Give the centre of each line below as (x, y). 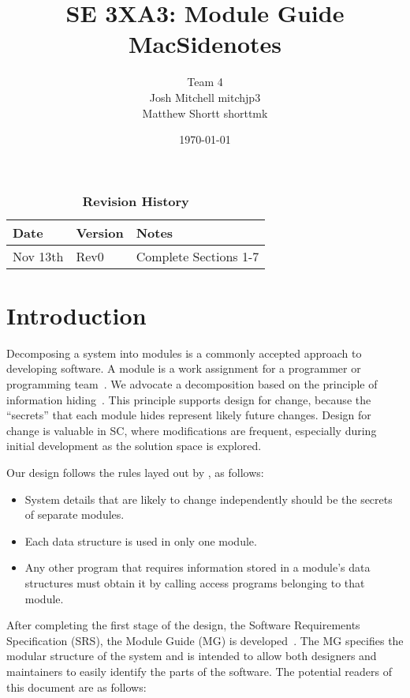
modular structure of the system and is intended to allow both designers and (192, 656)
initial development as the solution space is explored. (134, 446)
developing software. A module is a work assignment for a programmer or (184, 368)
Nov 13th (38, 256)
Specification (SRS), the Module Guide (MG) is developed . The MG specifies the (205, 640)
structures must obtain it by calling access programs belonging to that (195, 582)
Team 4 (205, 82)
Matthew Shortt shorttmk (205, 113)
